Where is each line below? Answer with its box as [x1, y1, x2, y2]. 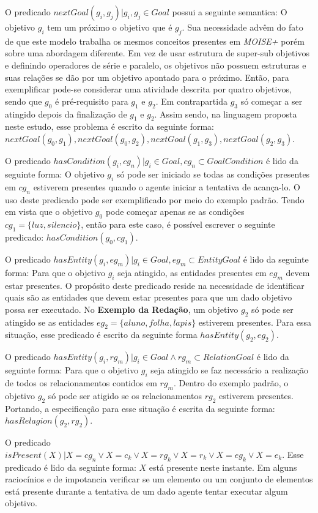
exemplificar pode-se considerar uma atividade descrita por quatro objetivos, [5, 83, 292, 95]
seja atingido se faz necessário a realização [150, 364, 309, 376]
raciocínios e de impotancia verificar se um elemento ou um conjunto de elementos [5, 473, 313, 485]
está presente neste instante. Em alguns [149, 460, 297, 473]
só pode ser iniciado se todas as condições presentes [116, 167, 310, 180]
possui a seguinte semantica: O [172, 6, 287, 18]
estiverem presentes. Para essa [198, 315, 312, 328]
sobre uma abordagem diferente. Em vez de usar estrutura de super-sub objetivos [5, 47, 309, 59]
